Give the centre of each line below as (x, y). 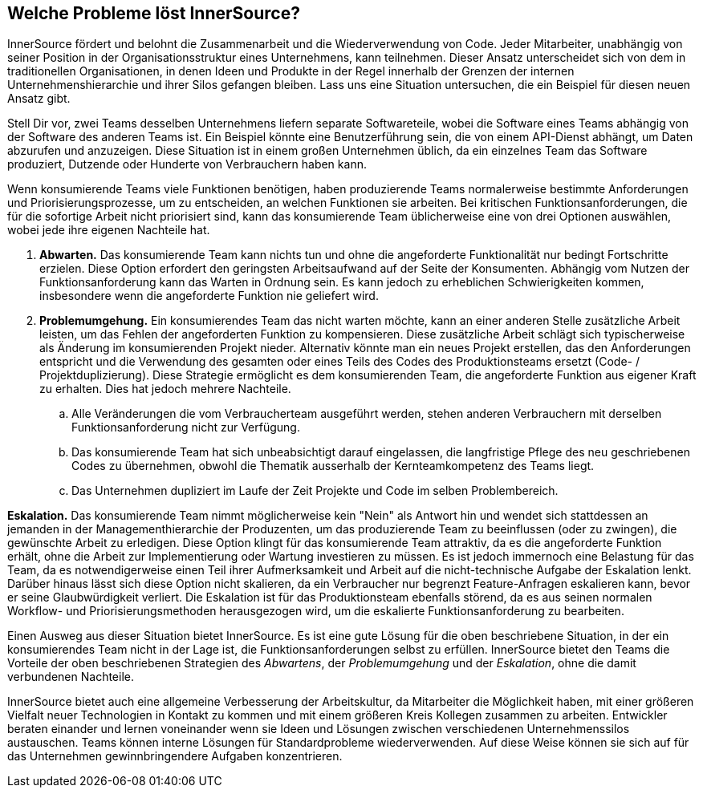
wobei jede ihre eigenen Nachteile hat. (109, 230)
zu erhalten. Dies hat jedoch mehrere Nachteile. (165, 389)
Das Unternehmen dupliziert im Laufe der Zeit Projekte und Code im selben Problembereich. (315, 491)
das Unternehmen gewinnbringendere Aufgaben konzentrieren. (175, 756)
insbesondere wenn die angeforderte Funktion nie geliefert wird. (209, 296)
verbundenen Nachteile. (71, 677)
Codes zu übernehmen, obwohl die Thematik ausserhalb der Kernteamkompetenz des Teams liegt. (333, 466)
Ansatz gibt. (39, 99)
